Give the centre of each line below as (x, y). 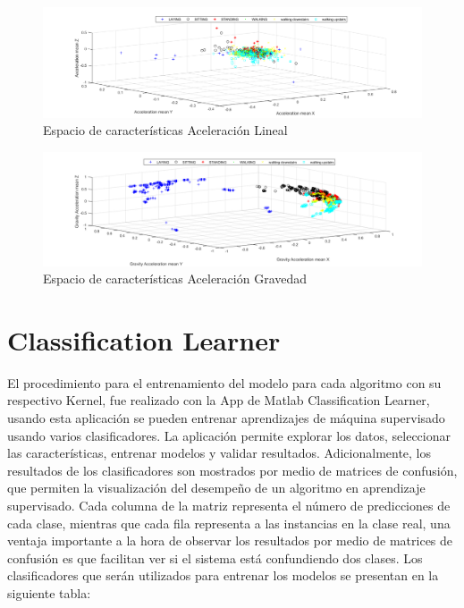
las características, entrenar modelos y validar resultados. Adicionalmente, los (219, 453)
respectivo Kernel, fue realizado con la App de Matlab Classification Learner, (219, 400)
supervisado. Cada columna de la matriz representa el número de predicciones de (229, 505)
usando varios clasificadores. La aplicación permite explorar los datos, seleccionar (229, 435)
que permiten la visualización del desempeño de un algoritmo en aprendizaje (216, 488)
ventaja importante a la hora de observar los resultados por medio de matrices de (230, 540)
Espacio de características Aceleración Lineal (165, 130)
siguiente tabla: (49, 592)
